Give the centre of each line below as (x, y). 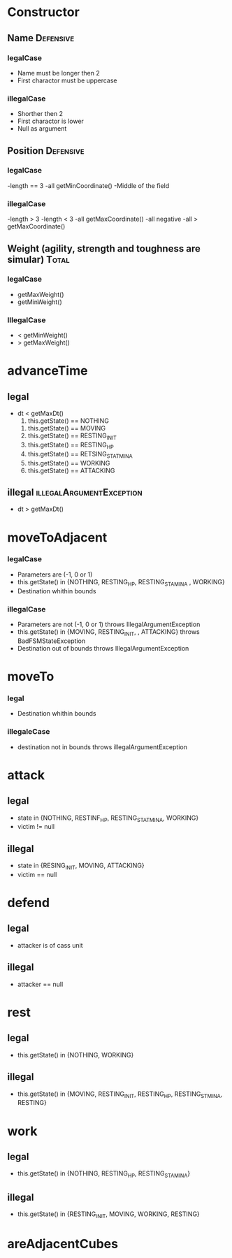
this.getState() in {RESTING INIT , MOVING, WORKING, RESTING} (109, 1215)
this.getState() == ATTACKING (71, 470)
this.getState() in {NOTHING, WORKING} (75, 1055)
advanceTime (48, 371)
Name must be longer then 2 (58, 73)
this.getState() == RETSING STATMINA (80, 455)
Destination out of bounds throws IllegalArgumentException (103, 648)
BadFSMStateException (51, 641)
